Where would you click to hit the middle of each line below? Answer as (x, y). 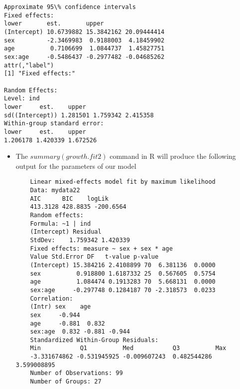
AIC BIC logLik (69, 198)
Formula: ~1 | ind (60, 223)
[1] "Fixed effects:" (40, 74)
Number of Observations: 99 (76, 373)
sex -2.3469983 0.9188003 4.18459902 (84, 40)
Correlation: (52, 298)
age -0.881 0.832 (67, 323)
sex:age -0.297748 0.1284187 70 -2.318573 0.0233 (123, 290)
